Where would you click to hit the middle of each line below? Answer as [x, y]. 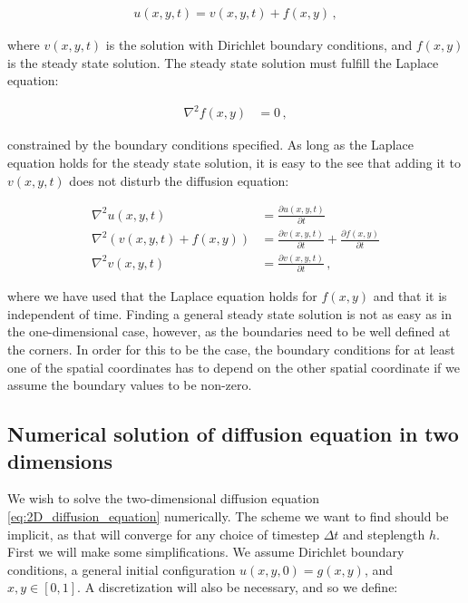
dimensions [60, 460]
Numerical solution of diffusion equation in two [233, 434]
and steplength [384, 534]
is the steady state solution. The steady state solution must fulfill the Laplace [223, 62]
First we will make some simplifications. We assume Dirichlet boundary [206, 552]
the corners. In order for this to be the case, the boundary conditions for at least [231, 350]
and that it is [410, 296]
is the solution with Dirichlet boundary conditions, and [259, 45]
